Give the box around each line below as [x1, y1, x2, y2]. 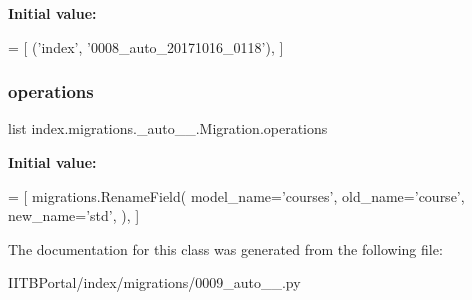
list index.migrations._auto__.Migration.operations [8, 118, 328, 139]
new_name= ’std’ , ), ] [8, 205, 140, 226]
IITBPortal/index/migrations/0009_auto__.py [8, 272, 301, 293]
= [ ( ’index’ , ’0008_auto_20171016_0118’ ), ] [8, 36, 284, 57]
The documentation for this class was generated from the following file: [8, 238, 443, 259]
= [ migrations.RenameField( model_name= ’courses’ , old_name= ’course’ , [8, 185, 465, 206]
